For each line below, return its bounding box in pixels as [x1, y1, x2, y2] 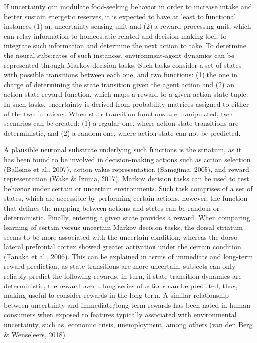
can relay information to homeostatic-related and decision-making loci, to [4, 30, 227, 41]
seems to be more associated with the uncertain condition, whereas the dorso [4, 231, 238, 242]
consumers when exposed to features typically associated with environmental [4, 309, 237, 320]
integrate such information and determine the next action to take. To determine [4, 40, 247, 51]
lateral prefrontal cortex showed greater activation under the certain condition [4, 241, 241, 252]
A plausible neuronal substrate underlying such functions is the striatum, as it [4, 144, 242, 155]
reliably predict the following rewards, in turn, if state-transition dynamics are [4, 271, 242, 281]
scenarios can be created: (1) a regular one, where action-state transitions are [4, 118, 239, 128]
